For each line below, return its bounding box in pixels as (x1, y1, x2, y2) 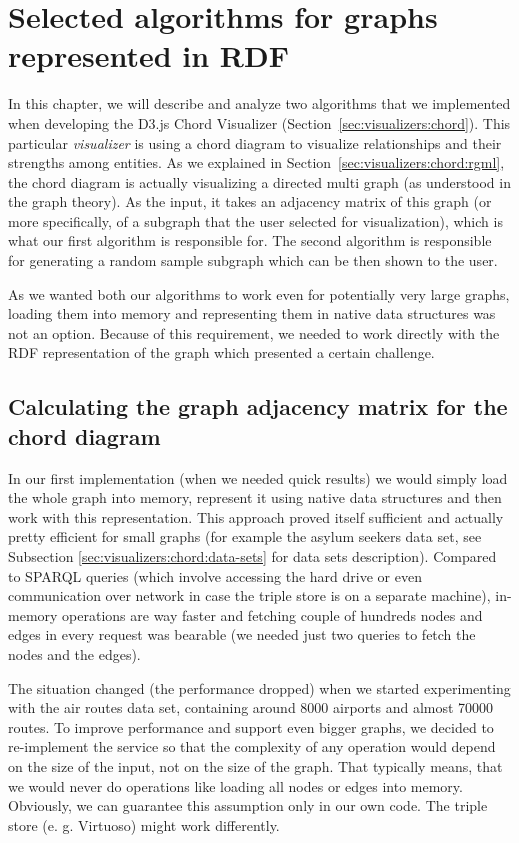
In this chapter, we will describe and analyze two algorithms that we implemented (8, 93, 511, 114)
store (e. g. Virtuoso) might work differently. (8, 814, 280, 835)
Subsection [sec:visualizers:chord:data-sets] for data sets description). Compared (8, 546, 497, 566)
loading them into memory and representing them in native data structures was (8, 303, 496, 324)
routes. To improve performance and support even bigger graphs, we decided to (8, 716, 494, 737)
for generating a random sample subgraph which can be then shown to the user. (8, 250, 498, 271)
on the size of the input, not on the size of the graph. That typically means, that (8, 755, 503, 776)
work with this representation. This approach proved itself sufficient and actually (8, 506, 504, 527)
